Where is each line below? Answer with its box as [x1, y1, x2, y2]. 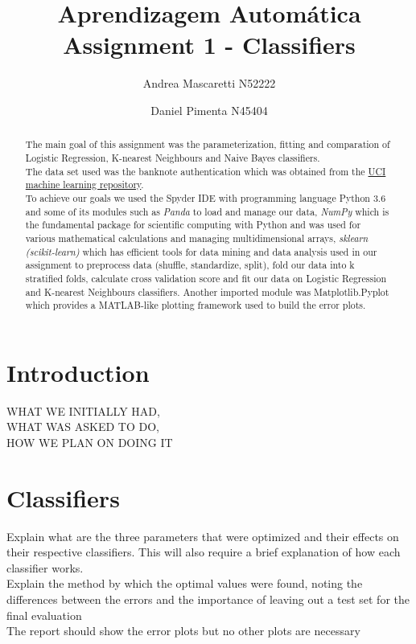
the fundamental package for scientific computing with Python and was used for [25, 218, 361, 232]
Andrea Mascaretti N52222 [142, 75, 276, 92]
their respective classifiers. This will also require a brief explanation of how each [6, 544, 401, 560]
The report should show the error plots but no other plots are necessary [6, 622, 360, 639]
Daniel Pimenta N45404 [150, 101, 268, 118]
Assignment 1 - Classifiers [63, 28, 356, 61]
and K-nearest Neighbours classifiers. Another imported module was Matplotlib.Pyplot [25, 285, 389, 298]
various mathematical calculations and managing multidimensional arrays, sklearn [25, 231, 369, 244]
